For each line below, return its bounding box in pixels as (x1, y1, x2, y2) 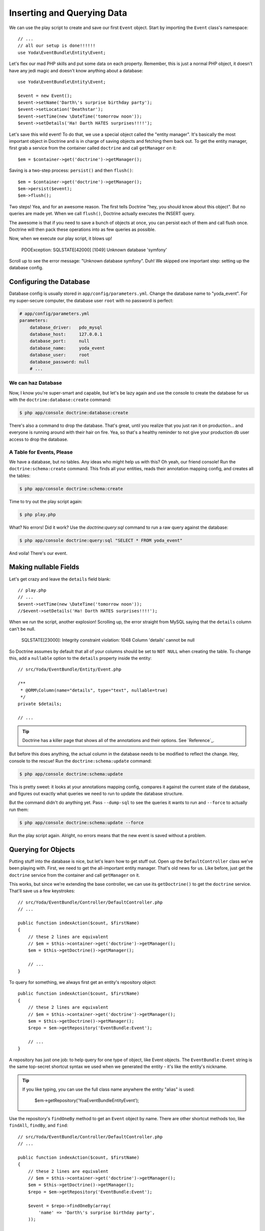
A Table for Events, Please (9, 449, 73, 455)
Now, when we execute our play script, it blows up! (9, 235, 112, 241)
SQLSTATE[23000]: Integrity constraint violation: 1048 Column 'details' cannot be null (21, 637, 195, 643)
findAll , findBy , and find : (9, 1123, 68, 1129)
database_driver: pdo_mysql (29, 324, 103, 330)
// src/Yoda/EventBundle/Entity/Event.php (18, 667, 122, 672)
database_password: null (29, 359, 90, 364)
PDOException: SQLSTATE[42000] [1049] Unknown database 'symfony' (21, 247, 167, 253)
